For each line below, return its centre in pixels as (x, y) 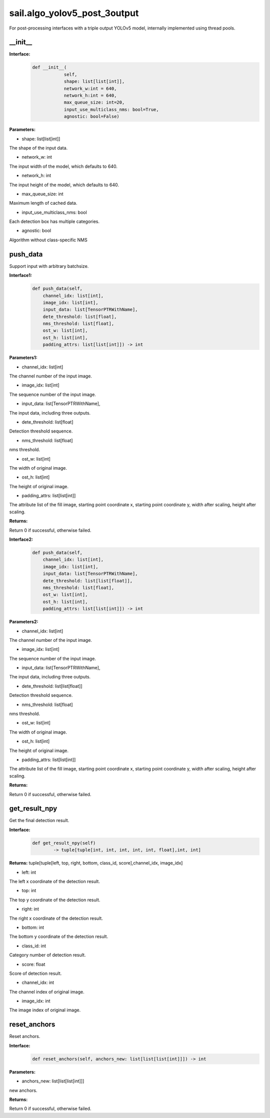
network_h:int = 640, (90, 95)
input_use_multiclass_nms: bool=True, (111, 109)
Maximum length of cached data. (43, 203)
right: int (30, 909)
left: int (29, 872)
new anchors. (23, 1090)
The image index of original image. (45, 1010)
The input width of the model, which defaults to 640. (63, 166)
